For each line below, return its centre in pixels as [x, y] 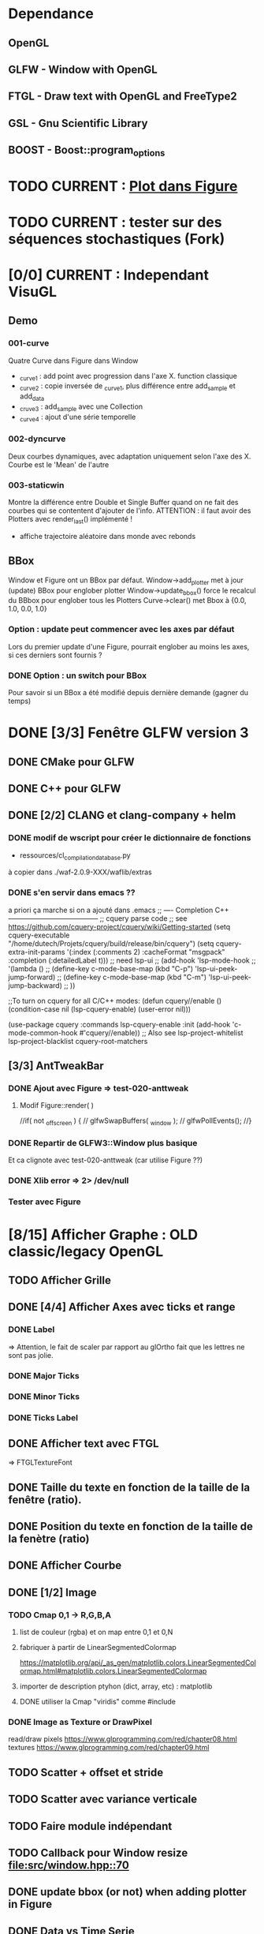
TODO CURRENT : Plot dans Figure [123, 186]
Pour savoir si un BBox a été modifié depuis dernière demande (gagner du [128, 692]
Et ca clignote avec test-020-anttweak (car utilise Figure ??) [106, 1160]
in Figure [30, 1904]
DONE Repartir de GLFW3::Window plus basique [103, 1143]
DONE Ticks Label [43, 1418]
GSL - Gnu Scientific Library [78, 123]
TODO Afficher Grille [60, 1280]
